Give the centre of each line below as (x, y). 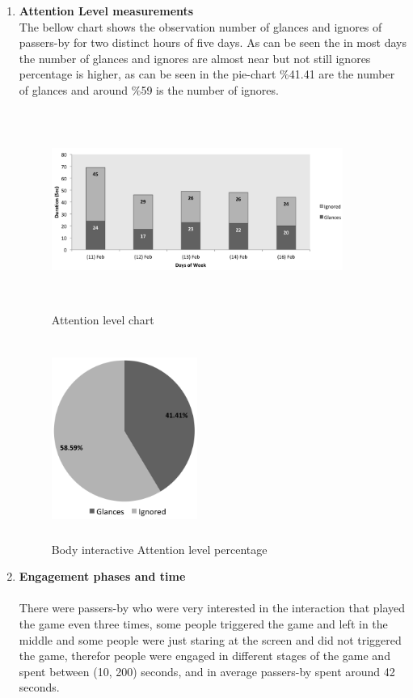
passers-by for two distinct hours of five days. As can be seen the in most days (213, 42)
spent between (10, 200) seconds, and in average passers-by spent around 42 (207, 671)
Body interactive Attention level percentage (159, 549)
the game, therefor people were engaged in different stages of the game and (204, 656)
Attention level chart (103, 319)
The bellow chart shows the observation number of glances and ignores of (200, 26)
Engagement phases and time (102, 576)
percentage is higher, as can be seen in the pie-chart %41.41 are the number (207, 74)
